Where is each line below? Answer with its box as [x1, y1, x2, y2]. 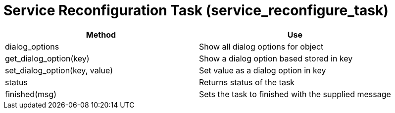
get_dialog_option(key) [5, 53, 90, 63]
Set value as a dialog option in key [198, 65, 326, 75]
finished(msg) [5, 89, 57, 99]
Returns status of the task [198, 77, 295, 87]
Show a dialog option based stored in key [198, 53, 353, 63]
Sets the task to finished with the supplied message [198, 89, 391, 99]
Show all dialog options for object [198, 41, 324, 52]
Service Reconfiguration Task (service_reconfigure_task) [3, 2, 389, 19]
